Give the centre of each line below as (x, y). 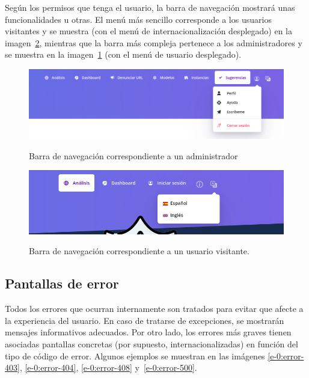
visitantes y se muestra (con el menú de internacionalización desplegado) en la (148, 31)
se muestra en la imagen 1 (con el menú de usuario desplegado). (123, 54)
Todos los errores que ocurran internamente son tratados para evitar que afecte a (154, 309)
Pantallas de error (62, 283)
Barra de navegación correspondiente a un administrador (133, 155)
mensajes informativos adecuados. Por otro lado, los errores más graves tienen (148, 332)
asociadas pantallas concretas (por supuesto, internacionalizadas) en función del (151, 343)
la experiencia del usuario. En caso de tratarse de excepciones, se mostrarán (145, 320)
